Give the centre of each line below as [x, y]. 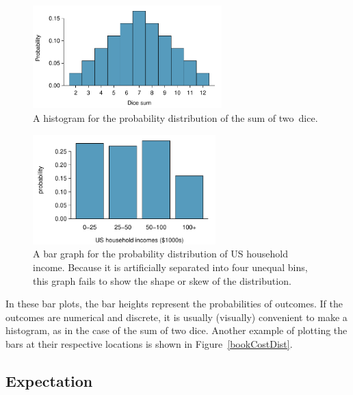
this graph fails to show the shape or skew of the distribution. [162, 280]
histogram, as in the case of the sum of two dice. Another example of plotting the [176, 330]
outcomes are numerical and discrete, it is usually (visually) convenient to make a [176, 317]
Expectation [49, 380]
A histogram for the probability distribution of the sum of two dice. [175, 117]
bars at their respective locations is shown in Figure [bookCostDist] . [149, 343]
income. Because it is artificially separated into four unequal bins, [170, 267]
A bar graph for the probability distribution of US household [161, 254]
